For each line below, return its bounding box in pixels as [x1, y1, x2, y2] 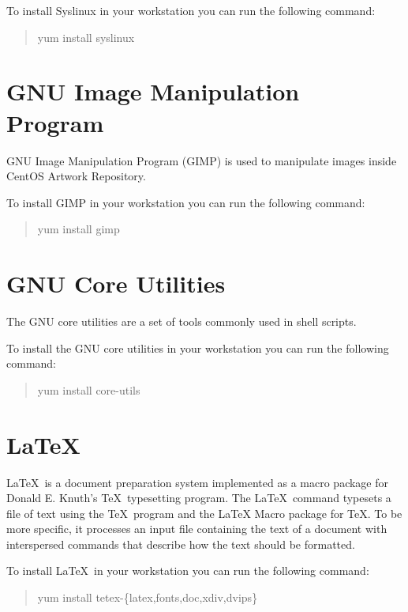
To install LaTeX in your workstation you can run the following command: [6, 562, 369, 579]
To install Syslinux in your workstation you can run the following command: [6, 2, 376, 18]
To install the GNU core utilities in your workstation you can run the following [6, 339, 389, 356]
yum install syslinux [37, 28, 135, 45]
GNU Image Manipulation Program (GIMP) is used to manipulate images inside [6, 152, 397, 168]
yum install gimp [37, 221, 120, 237]
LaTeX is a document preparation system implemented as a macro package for [6, 474, 388, 490]
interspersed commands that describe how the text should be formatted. [6, 535, 355, 552]
